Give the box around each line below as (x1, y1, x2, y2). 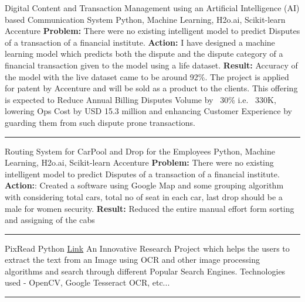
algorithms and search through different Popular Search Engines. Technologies (5, 265, 286, 277)
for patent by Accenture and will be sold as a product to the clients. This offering (5, 82, 298, 94)
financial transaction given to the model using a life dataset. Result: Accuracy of (5, 59, 298, 71)
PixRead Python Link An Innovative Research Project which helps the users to (5, 242, 290, 254)
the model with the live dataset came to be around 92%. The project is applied (5, 70, 289, 83)
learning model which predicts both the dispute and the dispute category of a (5, 47, 283, 60)
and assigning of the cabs (5, 214, 95, 226)
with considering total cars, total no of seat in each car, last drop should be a (5, 190, 283, 203)
